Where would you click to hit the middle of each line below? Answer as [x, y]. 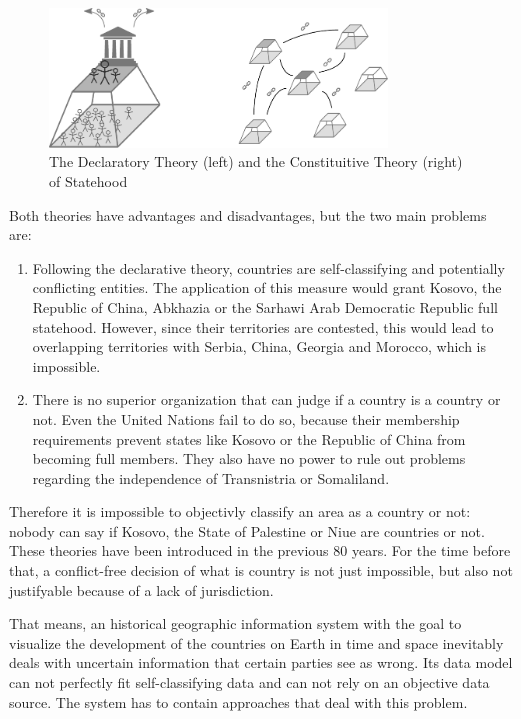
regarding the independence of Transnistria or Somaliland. [211, 477]
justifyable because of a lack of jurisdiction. [141, 589]
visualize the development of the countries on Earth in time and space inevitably [256, 642]
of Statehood [88, 180]
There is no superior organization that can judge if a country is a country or [266, 399]
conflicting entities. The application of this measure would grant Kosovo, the [267, 287]
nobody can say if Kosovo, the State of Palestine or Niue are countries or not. [247, 530]
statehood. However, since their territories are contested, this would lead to [263, 326]
